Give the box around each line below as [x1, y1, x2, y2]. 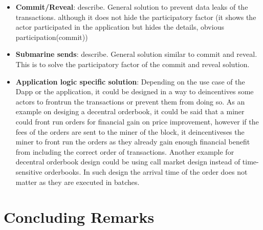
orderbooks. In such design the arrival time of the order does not [44, 166, 248, 177]
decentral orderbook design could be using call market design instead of [15, 156, 240, 167]
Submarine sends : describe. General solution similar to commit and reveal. [15, 49, 257, 59]
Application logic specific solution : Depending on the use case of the [15, 76, 245, 87]
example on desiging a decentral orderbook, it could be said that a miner [15, 106, 245, 117]
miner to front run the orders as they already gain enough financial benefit [15, 136, 250, 147]
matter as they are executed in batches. [15, 176, 140, 187]
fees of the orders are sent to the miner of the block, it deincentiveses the [15, 126, 245, 137]
